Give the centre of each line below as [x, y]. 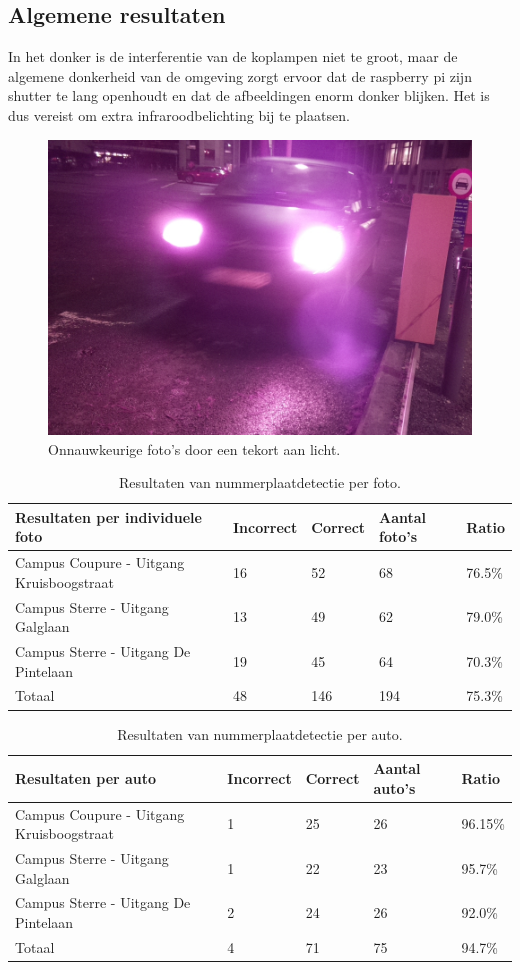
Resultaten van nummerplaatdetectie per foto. [260, 482]
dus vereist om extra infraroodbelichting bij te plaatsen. [179, 114]
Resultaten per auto [86, 777]
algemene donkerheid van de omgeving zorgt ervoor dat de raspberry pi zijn [240, 75]
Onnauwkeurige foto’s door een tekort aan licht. [194, 448]
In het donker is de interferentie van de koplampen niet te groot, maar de [233, 56]
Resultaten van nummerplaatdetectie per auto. [260, 733]
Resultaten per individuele [108, 516]
